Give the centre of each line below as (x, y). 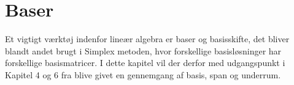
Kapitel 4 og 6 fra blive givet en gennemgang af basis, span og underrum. (143, 74)
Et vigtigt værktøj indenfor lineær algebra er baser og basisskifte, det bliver (147, 39)
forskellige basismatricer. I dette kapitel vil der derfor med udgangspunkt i (145, 63)
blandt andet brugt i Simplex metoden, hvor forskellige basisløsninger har (143, 50)
